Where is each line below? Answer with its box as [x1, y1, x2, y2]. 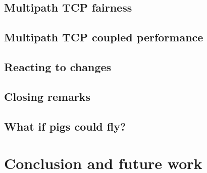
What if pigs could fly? [4, 118, 126, 134]
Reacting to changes [4, 59, 112, 74]
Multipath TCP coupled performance [4, 29, 203, 45]
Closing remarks [4, 88, 91, 104]
